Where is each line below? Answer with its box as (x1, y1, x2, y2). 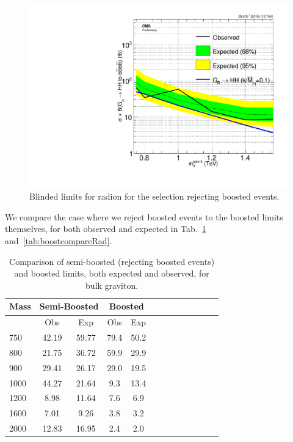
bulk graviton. (85, 278, 139, 291)
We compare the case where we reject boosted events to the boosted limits (5, 210, 283, 223)
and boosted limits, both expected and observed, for (14, 267, 209, 280)
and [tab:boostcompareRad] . (5, 234, 112, 247)
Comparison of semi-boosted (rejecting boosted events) (9, 255, 215, 267)
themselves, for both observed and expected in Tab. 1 (5, 222, 206, 235)
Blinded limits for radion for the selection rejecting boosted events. (29, 190, 280, 203)
